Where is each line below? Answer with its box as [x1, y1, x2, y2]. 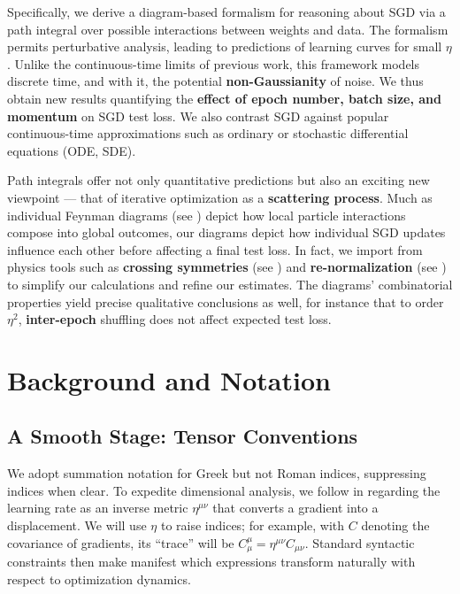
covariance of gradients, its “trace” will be [7, 533, 234, 552]
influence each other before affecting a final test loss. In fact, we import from [7, 240, 423, 258]
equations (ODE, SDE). [7, 141, 136, 159]
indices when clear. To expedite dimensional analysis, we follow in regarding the [7, 481, 441, 499]
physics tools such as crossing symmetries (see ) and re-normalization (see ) [7, 258, 447, 276]
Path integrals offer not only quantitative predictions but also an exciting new [7, 171, 430, 189]
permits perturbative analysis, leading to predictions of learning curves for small [7, 37, 442, 56]
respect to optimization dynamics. [7, 569, 191, 588]
